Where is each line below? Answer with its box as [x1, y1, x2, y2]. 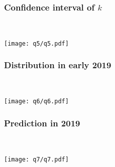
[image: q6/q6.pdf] [4, 98, 69, 105]
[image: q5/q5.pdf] [4, 40, 69, 47]
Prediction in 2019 [4, 116, 80, 129]
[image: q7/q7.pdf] [4, 155, 69, 163]
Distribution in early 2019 [4, 59, 111, 71]
